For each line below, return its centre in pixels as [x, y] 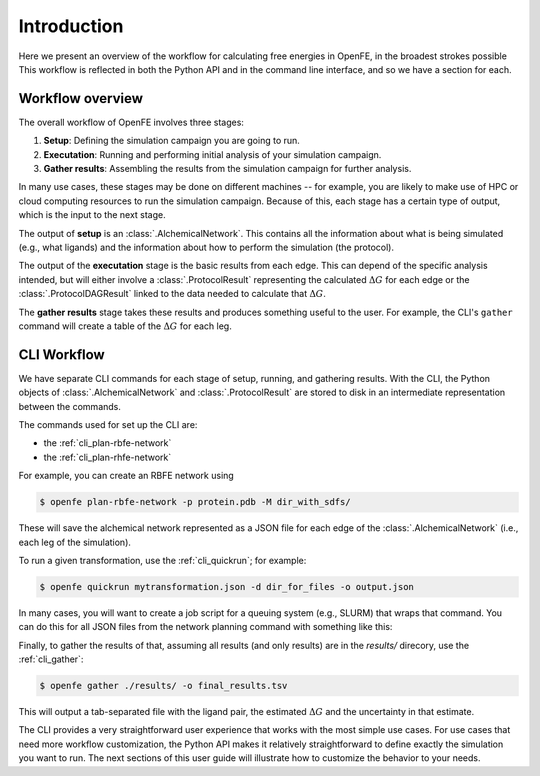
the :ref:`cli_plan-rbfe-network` [107, 443]
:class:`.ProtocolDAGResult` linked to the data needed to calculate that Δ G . [172, 294]
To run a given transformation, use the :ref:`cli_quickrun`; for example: [162, 560]
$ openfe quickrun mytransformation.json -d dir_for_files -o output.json [227, 586]
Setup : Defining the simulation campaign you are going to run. [171, 141]
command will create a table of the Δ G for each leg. [125, 326]
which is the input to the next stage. [92, 215]
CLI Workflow [61, 354]
